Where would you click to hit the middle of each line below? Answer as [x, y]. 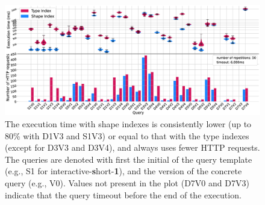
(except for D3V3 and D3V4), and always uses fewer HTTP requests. [132, 147]
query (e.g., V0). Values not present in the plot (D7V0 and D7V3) [127, 182]
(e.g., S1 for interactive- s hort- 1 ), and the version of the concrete [123, 171]
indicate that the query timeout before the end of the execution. [123, 194]
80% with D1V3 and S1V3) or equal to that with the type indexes [127, 135]
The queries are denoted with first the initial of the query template [129, 159]
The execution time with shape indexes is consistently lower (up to [128, 124]
